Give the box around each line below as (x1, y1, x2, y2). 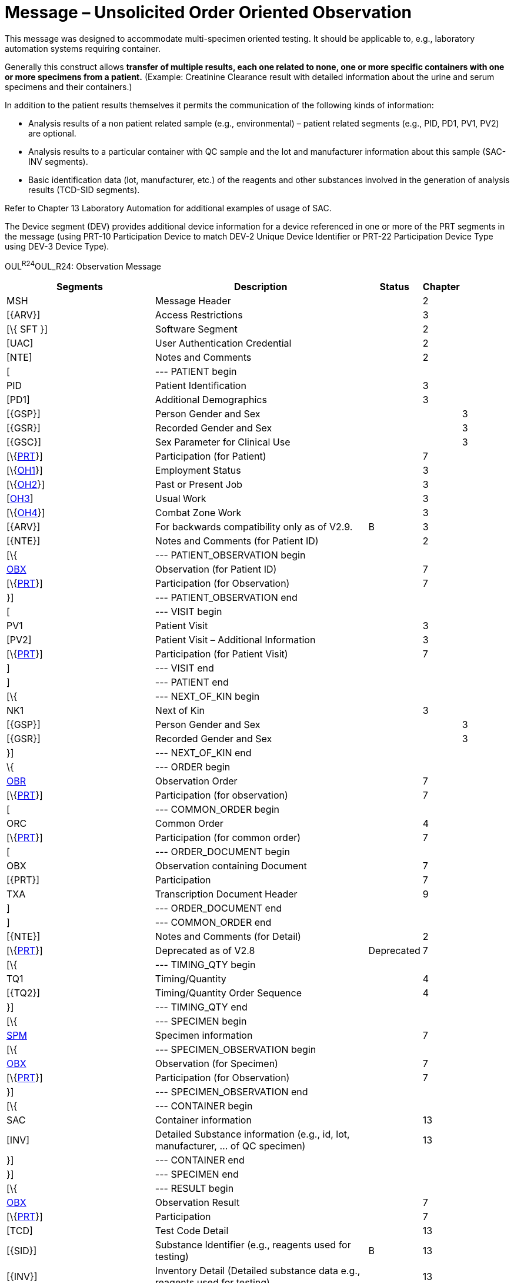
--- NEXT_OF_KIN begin (155, 690, 260, 703)
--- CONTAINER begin (155, 1100, 253, 1112)
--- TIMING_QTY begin (155, 959, 256, 971)
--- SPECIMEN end (155, 1168, 239, 1181)
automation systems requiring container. (5, 43, 161, 54)
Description (233, 281, 288, 293)
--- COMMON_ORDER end (155, 916, 272, 929)
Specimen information (155, 1029, 253, 1042)
